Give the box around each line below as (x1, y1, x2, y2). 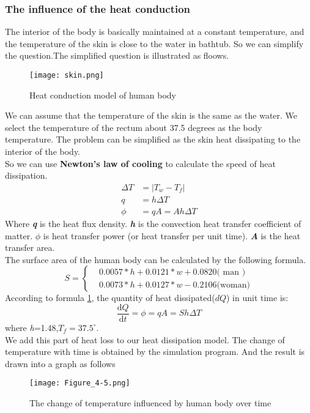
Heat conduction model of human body (29, 88, 176, 101)
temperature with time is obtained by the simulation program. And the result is (5, 345, 305, 358)
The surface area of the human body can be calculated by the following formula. (5, 253, 306, 266)
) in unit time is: (226, 291, 289, 304)
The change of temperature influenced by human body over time (29, 396, 271, 409)
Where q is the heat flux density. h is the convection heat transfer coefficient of (5, 217, 301, 229)
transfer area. (5, 241, 55, 254)
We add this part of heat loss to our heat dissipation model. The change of (5, 333, 285, 346)
